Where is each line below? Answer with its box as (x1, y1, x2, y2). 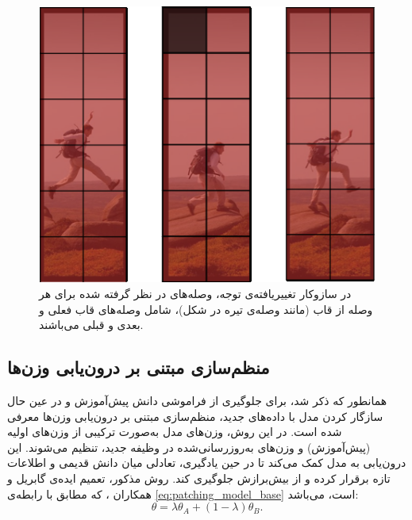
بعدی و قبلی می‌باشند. (39, 316, 144, 333)
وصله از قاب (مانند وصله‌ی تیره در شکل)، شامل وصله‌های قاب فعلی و (39, 300, 373, 317)
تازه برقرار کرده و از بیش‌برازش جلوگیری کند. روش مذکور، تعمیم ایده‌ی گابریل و (7, 469, 391, 486)
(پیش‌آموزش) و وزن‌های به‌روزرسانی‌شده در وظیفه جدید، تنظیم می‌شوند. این (7, 438, 371, 455)
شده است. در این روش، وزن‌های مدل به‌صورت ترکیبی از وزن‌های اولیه (7, 423, 342, 440)
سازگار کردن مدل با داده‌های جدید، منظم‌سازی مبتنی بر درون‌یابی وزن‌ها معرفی (7, 407, 383, 424)
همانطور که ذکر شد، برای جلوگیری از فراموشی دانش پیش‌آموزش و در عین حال (7, 392, 387, 408)
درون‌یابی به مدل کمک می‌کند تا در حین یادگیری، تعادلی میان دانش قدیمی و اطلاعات (7, 454, 406, 471)
